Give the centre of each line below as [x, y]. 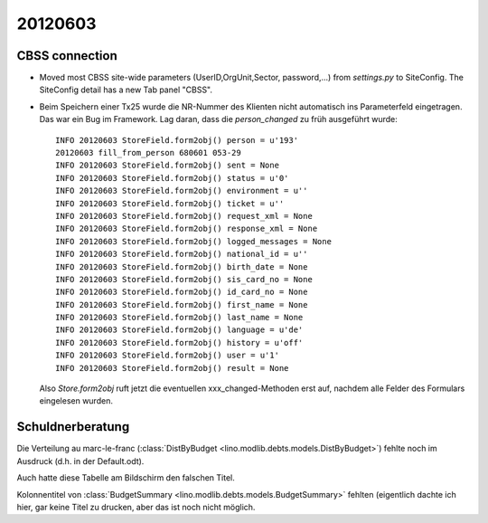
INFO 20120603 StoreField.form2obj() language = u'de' [179, 330]
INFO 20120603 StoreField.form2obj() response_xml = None [187, 229]
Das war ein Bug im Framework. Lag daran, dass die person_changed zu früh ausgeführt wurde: [218, 119]
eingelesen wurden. [76, 401]
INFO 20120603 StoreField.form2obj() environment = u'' [182, 191]
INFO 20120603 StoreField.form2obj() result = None [172, 368]
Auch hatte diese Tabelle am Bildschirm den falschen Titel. [126, 478]
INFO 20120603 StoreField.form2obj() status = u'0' [172, 178]
